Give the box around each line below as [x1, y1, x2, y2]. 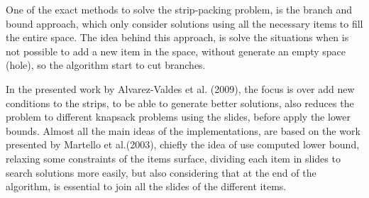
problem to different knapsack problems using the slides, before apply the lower [6, 109, 351, 124]
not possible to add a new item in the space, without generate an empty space [6, 43, 346, 58]
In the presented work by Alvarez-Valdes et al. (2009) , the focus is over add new [6, 81, 355, 96]
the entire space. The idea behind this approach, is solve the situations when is [6, 30, 349, 45]
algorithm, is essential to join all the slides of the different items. [6, 179, 287, 194]
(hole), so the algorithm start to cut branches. [6, 57, 206, 72]
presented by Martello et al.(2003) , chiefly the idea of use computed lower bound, [6, 137, 360, 152]
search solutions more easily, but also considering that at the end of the [6, 165, 316, 180]
